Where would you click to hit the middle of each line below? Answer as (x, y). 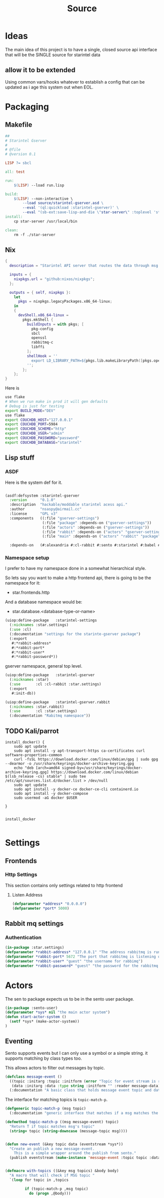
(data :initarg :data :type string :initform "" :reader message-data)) (87, 1086)
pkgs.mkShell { (38, 320)
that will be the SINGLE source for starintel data (53, 55)
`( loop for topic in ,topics (39, 1180)
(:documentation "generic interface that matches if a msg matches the (84, 1113)
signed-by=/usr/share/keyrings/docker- (102, 768)
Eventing (19, 1041)
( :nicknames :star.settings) (39, 625)
